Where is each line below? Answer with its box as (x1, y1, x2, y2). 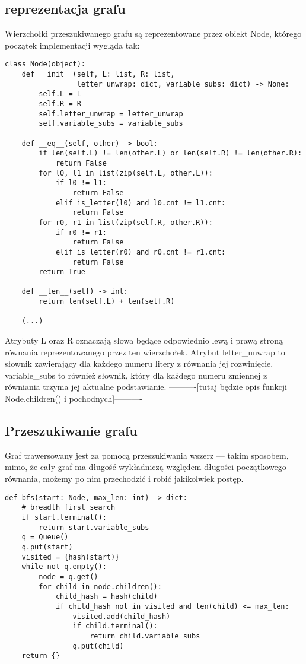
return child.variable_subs (90, 631, 200, 640)
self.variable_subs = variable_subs (39, 119, 183, 128)
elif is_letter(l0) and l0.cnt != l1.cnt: (55, 198, 226, 207)
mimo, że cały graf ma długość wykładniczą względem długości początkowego (5, 460, 286, 473)
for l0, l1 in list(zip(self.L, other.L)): (39, 169, 213, 177)
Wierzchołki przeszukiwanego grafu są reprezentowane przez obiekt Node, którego (5, 27, 302, 40)
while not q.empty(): (21, 563, 107, 571)
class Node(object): (5, 60, 86, 69)
